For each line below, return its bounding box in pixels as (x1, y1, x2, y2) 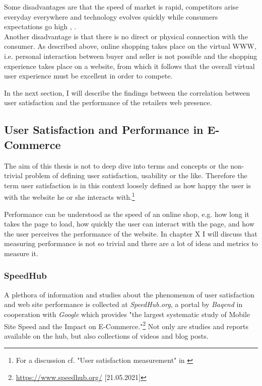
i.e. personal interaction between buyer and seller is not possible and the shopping (4, 50, 257, 61)
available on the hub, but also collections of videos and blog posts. (4, 330, 209, 341)
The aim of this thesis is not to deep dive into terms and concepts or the (4, 160, 228, 171)
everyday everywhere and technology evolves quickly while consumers (4, 11, 218, 22)
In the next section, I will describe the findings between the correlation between (4, 87, 250, 98)
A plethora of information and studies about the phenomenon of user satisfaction (4, 289, 254, 299)
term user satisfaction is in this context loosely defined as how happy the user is (4, 180, 251, 190)
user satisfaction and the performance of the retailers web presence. (4, 97, 212, 108)
